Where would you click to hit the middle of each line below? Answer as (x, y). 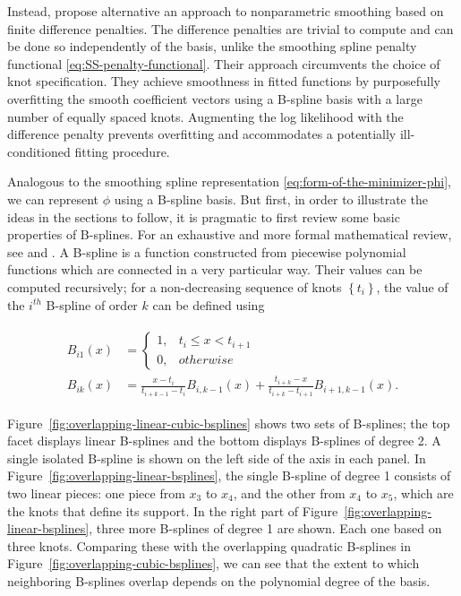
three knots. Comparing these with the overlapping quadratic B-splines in (209, 545)
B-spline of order (92, 304)
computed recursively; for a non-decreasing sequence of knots (175, 286)
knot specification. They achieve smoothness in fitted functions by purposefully (224, 81)
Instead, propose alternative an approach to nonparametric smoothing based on (226, 11)
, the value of (412, 286)
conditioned (39, 151)
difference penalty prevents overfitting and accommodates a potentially (202, 134)
